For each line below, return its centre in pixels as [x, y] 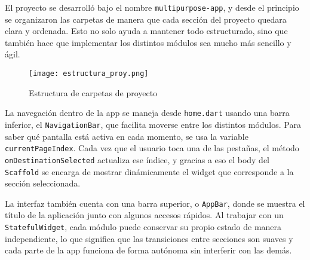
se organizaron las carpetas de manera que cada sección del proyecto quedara [146, 19]
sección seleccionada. [43, 183]
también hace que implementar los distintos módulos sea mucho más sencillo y [148, 42]
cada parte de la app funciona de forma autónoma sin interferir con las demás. [148, 250]
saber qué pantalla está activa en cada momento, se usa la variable [127, 136]
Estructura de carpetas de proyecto [93, 92]
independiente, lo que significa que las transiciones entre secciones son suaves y [149, 238]
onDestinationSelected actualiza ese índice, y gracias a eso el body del [137, 159]
